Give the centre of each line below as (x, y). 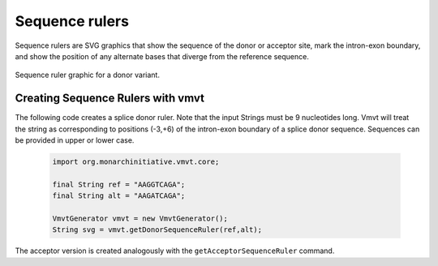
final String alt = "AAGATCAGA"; (119, 196)
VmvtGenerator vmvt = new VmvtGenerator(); (140, 218)
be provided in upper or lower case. (75, 140)
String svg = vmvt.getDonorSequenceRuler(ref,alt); (157, 230)
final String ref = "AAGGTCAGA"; (119, 184)
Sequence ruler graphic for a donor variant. (87, 75)
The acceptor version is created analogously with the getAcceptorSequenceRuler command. (175, 251)
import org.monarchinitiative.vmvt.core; (136, 162)
